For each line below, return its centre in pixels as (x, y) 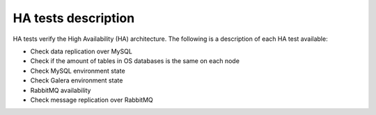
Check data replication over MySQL (81, 51)
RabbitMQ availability (61, 90)
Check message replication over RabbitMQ (92, 100)
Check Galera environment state (77, 80)
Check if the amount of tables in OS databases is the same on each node (135, 61)
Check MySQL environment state (78, 71)
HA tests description (74, 18)
